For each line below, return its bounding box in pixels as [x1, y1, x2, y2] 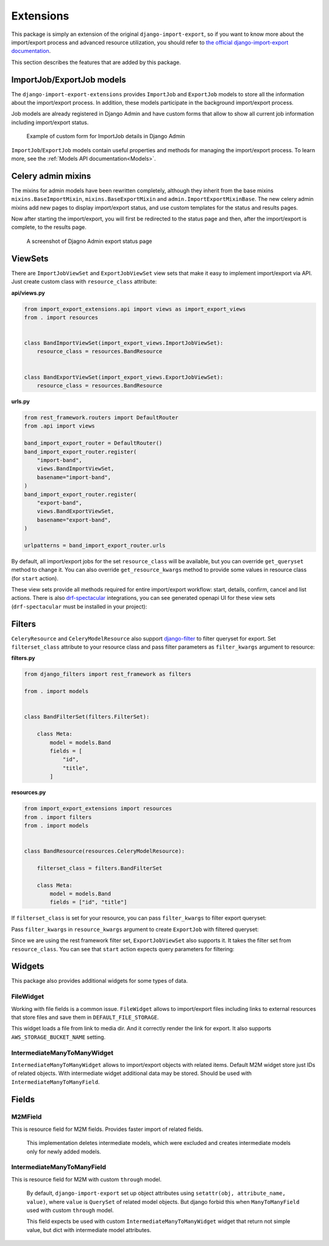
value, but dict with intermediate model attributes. [26, 1226, 152, 1233]
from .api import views [24, 423, 96, 429]
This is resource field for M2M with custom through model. [11, 1175, 162, 1183]
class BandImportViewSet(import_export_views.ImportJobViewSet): [24, 340, 224, 347]
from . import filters [24, 814, 92, 820]
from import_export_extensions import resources [24, 805, 172, 812]
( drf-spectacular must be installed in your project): [11, 603, 147, 610]
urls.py [11, 398, 30, 405]
